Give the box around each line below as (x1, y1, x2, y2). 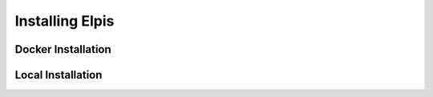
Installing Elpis (14, 12, 115, 30)
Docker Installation (14, 42, 111, 56)
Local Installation (14, 68, 103, 82)
